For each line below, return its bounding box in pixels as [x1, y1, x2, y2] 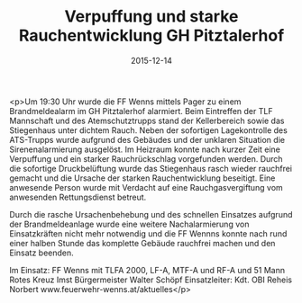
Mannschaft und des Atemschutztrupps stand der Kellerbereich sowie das [9, 115, 285, 126]
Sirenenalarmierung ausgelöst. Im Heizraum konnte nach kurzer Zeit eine [9, 144, 281, 155]
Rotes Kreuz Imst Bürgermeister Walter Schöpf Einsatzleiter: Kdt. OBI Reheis [9, 274, 293, 285]
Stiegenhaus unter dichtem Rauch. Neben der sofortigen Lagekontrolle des [9, 124, 288, 136]
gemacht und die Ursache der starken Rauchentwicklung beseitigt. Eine [9, 173, 276, 183]
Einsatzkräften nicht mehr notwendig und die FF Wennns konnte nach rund [9, 227, 288, 239]
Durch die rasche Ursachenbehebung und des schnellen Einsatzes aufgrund [9, 209, 293, 219]
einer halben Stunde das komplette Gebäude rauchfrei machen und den [9, 237, 276, 248]
